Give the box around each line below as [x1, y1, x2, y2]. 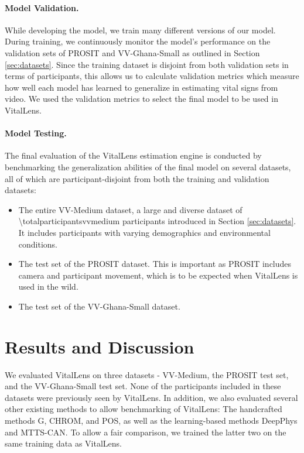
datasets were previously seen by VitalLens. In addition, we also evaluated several [5, 391, 298, 403]
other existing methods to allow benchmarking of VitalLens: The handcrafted [5, 403, 282, 415]
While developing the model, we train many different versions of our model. [5, 23, 276, 36]
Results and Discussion [5, 334, 194, 358]
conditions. [18, 238, 58, 250]
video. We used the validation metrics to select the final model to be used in [5, 92, 278, 105]
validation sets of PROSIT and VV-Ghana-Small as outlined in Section [5, 46, 260, 59]
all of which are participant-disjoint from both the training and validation [5, 172, 269, 184]
